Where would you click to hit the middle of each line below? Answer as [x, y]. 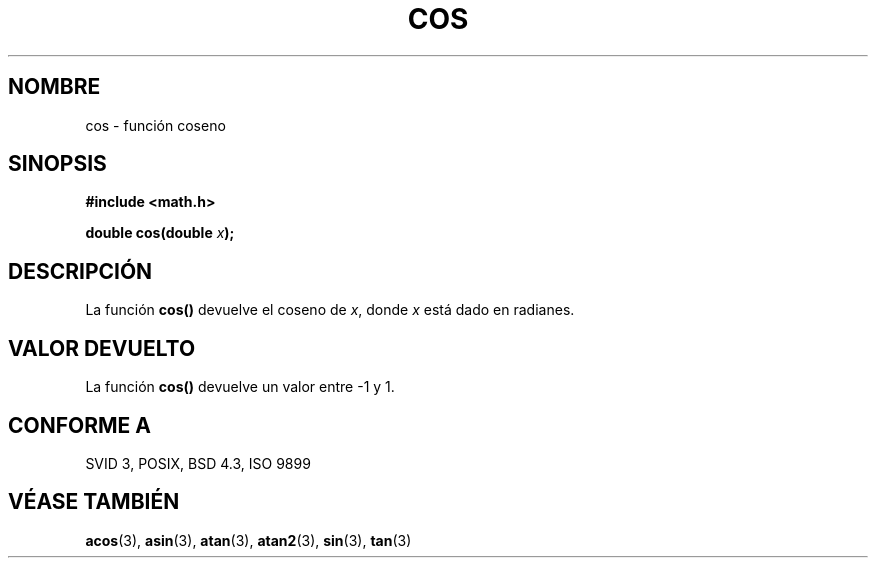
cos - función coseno [155, 125]
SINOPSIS [57, 164]
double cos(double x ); [160, 233]
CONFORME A [79, 425]
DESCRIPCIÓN [80, 271]
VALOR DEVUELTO [102, 348]
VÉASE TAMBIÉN [94, 502]
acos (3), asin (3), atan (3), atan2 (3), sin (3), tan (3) [248, 540]
